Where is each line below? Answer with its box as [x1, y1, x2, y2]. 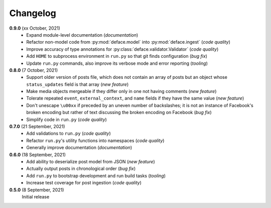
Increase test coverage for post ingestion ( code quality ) [26, 180, 142, 186]
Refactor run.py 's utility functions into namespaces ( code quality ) [26, 137, 165, 143]
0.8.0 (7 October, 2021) [9, 67, 58, 73]
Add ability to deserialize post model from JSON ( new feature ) [26, 158, 155, 164]
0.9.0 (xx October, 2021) [9, 25, 60, 31]
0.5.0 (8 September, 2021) [9, 186, 64, 193]
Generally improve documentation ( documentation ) [26, 145, 132, 151]
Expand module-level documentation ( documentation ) [26, 32, 139, 38]
